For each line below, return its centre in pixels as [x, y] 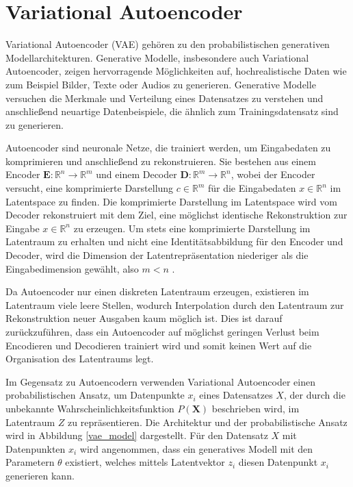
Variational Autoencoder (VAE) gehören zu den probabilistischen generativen [168, 44]
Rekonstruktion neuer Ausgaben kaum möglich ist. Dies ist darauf [144, 318]
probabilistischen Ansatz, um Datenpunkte [95, 395]
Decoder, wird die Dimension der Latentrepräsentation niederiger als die [157, 255]
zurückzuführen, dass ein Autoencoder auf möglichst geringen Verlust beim [162, 332]
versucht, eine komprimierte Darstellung [90, 188]
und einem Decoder [136, 174]
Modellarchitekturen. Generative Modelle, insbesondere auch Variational [157, 57]
